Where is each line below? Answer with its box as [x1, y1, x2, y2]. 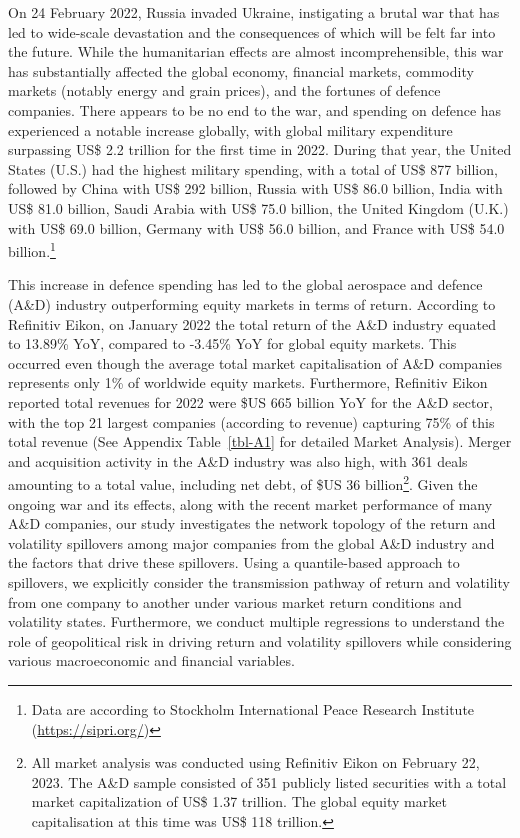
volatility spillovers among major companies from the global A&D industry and [8, 532, 495, 553]
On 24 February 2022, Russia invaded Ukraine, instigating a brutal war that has [8, 2, 500, 22]
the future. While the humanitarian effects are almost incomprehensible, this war [8, 41, 504, 62]
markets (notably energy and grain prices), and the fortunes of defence [8, 80, 441, 101]
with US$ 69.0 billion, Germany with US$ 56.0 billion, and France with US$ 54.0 [8, 217, 505, 238]
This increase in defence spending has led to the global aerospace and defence [8, 274, 483, 295]
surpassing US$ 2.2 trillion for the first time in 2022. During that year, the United [8, 139, 512, 160]
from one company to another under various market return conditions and [8, 591, 462, 612]
